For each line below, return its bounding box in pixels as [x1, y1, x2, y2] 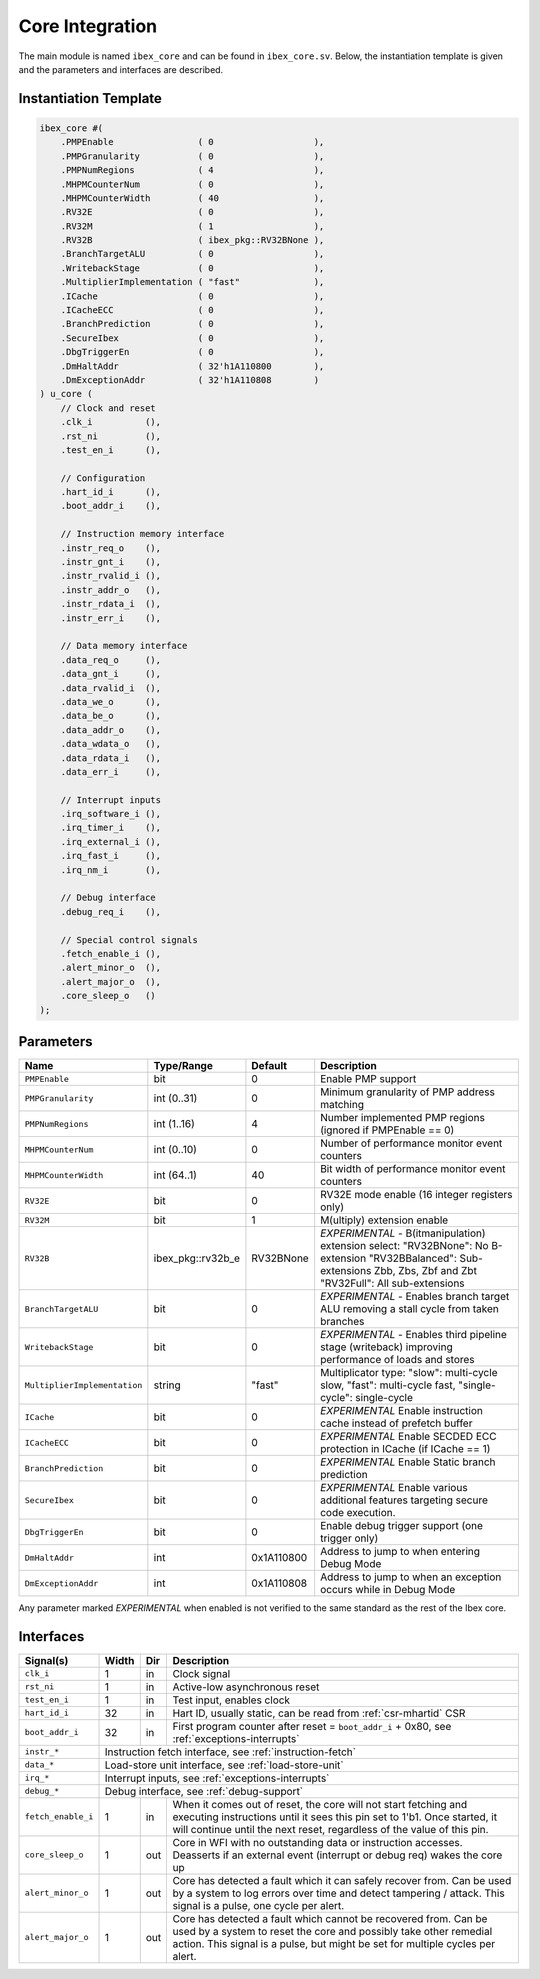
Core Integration [18, 15, 158, 37]
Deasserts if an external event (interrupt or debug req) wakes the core [172, 1848, 503, 1862]
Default [251, 1059, 288, 1073]
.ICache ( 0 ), [60, 290, 325, 302]
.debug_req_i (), [60, 906, 162, 917]
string [153, 1378, 182, 1392]
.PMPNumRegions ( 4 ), [60, 165, 325, 176]
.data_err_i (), [60, 766, 162, 777]
